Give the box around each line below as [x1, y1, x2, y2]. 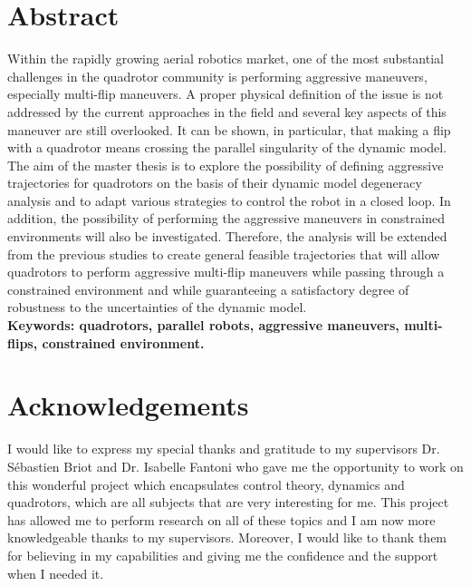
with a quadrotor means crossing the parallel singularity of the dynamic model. [7, 138, 447, 157]
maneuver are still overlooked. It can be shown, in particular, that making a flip [7, 120, 451, 139]
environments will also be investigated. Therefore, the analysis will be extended [7, 227, 447, 246]
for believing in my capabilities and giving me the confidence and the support [7, 545, 438, 564]
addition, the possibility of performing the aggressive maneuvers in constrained [7, 209, 445, 228]
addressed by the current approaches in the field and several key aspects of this [7, 102, 447, 121]
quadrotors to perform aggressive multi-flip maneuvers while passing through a [7, 262, 445, 281]
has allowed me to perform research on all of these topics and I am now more [7, 510, 436, 529]
